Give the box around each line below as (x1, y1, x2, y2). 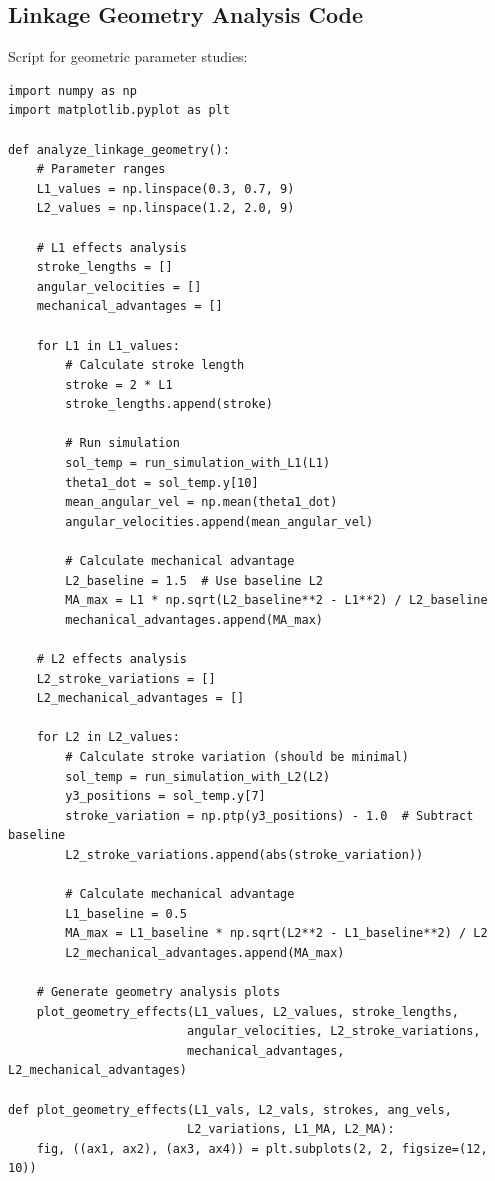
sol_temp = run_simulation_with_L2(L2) (65, 769, 331, 784)
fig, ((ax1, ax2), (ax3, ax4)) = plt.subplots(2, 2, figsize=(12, (36, 1141, 488, 1156)
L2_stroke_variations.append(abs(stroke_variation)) (65, 847, 424, 862)
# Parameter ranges (36, 162, 166, 177)
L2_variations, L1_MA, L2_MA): (186, 1122, 395, 1137)
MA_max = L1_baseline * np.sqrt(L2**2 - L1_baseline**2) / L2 (65, 926, 488, 941)
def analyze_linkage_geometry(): (8, 142, 230, 157)
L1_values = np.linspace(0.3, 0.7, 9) (36, 181, 295, 196)
